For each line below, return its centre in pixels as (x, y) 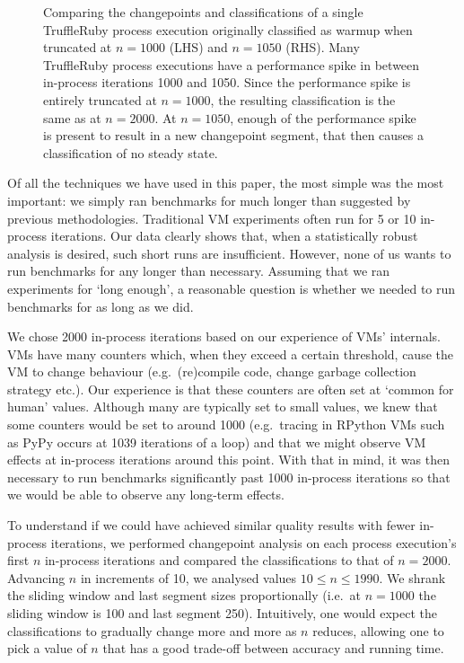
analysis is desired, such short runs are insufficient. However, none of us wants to (229, 253)
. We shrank (412, 577)
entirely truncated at (100, 99)
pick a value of (47, 648)
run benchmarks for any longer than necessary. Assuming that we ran (199, 271)
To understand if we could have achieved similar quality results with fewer (211, 525)
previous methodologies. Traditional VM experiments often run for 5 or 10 (212, 218)
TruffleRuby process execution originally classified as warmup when (228, 29)
